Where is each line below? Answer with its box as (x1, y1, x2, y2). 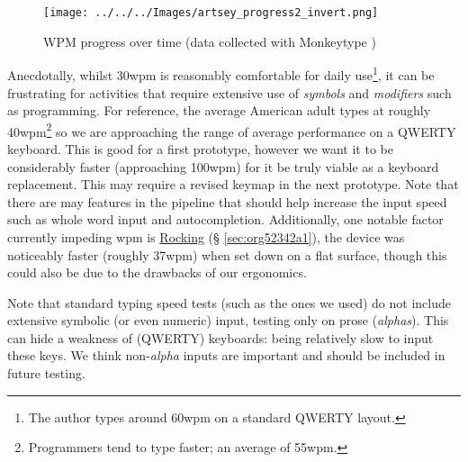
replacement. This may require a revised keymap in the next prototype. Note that (7, 175, 459, 194)
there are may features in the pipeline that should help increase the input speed (7, 192, 447, 211)
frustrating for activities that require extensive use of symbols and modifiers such (7, 83, 452, 102)
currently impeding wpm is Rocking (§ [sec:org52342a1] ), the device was (7, 227, 405, 246)
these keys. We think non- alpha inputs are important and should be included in (7, 346, 445, 365)
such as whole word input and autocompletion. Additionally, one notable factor (7, 210, 444, 229)
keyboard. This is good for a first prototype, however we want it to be (7, 139, 393, 158)
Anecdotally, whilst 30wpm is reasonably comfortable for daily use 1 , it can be (7, 63, 435, 84)
